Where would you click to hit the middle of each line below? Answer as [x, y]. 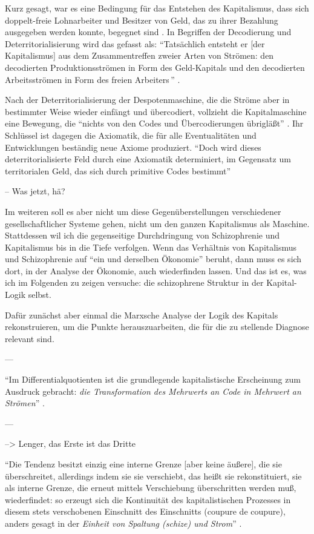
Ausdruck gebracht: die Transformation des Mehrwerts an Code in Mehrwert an [153, 391]
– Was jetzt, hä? [35, 191]
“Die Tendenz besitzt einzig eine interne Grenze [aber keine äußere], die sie [143, 464]
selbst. [40, 295]
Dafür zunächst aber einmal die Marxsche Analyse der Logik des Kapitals [142, 315]
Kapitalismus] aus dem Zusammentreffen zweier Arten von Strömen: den [139, 55]
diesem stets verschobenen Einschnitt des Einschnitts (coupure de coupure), [145, 511]
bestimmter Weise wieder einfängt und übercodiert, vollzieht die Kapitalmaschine [156, 111]
